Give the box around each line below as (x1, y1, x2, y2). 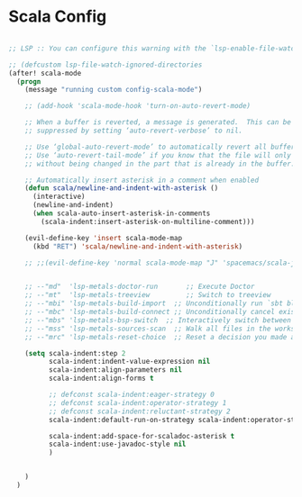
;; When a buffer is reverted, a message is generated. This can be (24, 118, 292, 127)
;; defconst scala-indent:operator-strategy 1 (48, 398, 227, 407)
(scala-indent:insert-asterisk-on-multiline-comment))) (41, 217, 255, 226)
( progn (16, 77, 41, 86)
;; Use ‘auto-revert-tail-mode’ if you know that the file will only (24, 150, 292, 159)
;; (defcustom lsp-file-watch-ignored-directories (8, 60, 203, 69)
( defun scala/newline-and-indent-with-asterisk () (24, 184, 219, 193)
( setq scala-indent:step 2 (24, 348, 126, 357)
